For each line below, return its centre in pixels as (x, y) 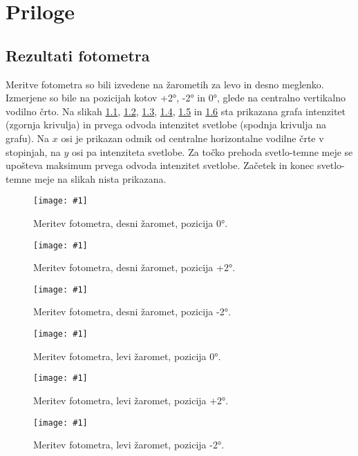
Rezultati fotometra (78, 55)
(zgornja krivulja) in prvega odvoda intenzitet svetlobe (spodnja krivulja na (166, 125)
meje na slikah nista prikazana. (100, 178)
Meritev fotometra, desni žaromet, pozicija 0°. (131, 222)
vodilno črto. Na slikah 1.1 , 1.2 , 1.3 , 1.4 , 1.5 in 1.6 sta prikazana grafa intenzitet (176, 111)
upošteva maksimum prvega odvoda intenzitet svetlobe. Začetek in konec (160, 165)
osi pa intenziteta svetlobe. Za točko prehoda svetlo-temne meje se (213, 151)
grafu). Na (28, 138)
